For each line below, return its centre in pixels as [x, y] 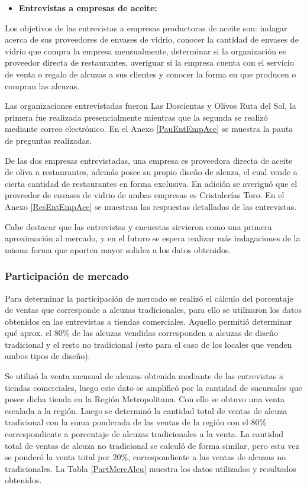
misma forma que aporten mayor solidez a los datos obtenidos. [118, 249]
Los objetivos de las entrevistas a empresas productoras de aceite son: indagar [146, 28]
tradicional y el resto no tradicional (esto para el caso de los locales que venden [148, 344]
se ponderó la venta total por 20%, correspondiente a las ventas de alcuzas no [145, 457]
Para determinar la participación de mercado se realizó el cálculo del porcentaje [149, 298]
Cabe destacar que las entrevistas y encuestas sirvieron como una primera [138, 226]
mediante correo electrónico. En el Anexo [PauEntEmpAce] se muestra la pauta [149, 129]
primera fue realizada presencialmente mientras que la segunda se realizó [136, 117]
